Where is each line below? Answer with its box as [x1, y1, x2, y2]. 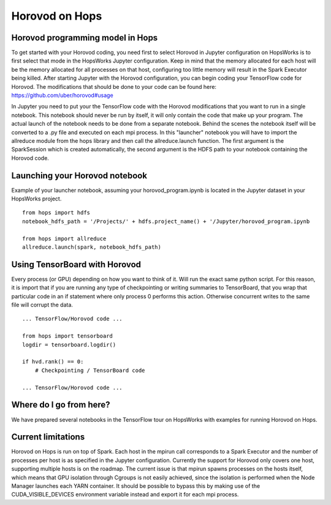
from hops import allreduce [22, 235, 107, 242]
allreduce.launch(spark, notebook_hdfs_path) [22, 244, 162, 251]
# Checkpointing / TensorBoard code [34, 366, 145, 374]
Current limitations [11, 432, 85, 442]
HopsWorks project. [11, 195, 62, 202]
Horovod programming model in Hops [11, 32, 158, 43]
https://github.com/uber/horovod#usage [11, 92, 113, 99]
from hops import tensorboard [22, 333, 113, 340]
